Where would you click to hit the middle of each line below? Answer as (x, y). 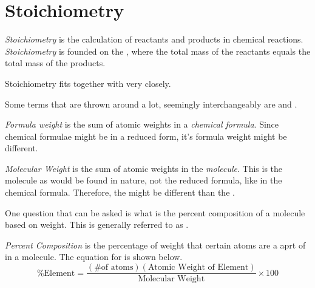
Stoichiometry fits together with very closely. (88, 83)
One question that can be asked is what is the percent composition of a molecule (155, 212)
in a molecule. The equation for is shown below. (94, 257)
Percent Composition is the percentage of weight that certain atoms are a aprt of (155, 245)
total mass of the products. (55, 63)
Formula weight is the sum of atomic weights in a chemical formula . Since (142, 124)
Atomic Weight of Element (198, 268)
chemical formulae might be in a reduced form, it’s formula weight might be (146, 136)
